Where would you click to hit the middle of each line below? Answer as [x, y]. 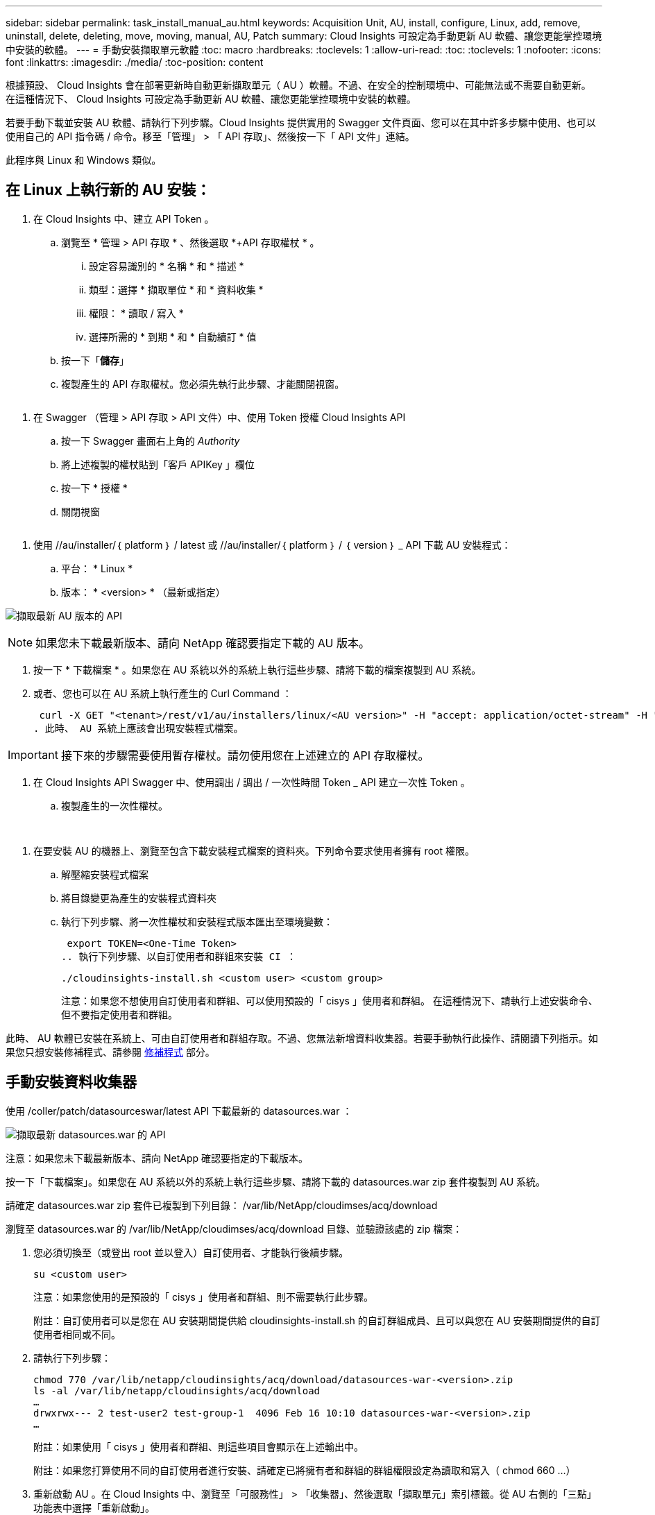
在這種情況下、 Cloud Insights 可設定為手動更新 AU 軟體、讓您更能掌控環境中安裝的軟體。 [211, 99]
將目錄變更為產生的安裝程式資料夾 [139, 898]
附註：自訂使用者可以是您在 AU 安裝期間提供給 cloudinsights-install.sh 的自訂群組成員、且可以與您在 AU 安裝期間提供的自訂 [317, 1320]
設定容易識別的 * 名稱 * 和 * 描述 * [167, 266]
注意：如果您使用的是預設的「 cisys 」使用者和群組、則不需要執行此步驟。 [203, 1296]
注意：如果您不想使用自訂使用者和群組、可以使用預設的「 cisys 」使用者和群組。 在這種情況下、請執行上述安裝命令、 [330, 1000]
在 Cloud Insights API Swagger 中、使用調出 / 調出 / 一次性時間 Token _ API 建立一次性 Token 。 [252, 782]
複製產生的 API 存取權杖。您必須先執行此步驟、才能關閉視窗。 [203, 384]
